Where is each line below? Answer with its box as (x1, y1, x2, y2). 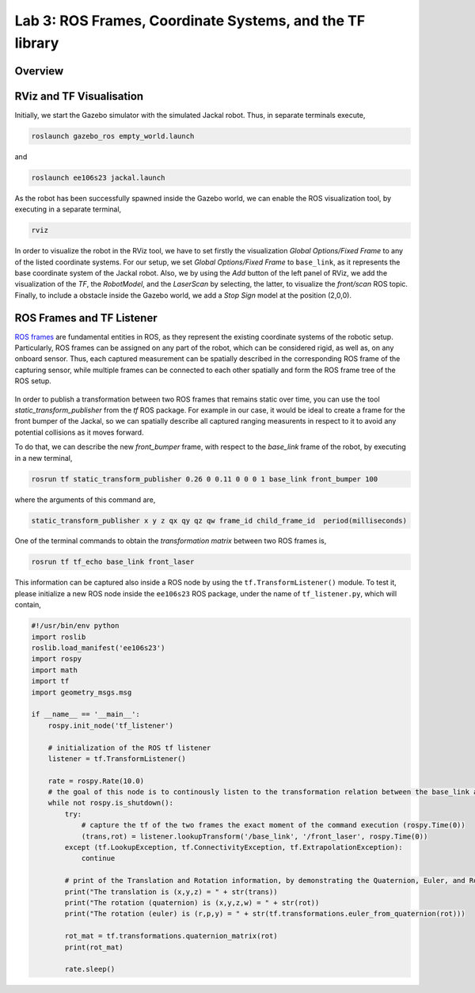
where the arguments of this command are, (14, 495, 156, 504)
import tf (31, 677, 70, 686)
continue (81, 854, 116, 863)
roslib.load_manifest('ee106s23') (31, 644, 165, 652)
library (14, 34, 59, 51)
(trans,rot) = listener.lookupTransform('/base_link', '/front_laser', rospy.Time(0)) (81, 831, 428, 841)
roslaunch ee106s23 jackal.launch (31, 173, 165, 182)
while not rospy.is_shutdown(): (47, 798, 174, 808)
